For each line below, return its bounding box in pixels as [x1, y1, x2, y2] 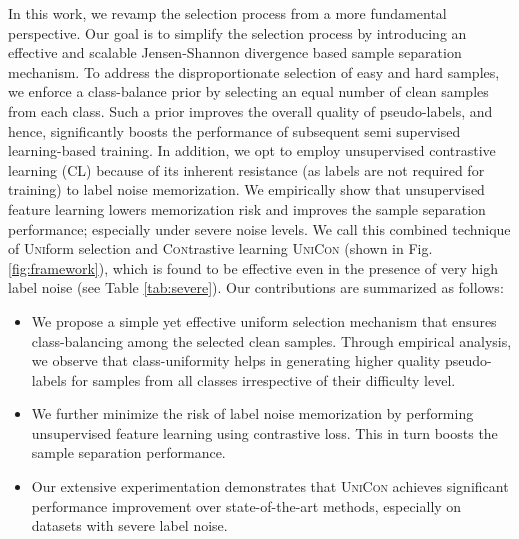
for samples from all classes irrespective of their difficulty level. [71, 369, 456, 390]
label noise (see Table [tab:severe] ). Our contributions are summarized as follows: [8, 277, 504, 298]
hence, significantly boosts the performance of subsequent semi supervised [8, 120, 461, 141]
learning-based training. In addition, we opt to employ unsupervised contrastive [8, 140, 496, 161]
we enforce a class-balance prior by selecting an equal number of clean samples [8, 81, 489, 102]
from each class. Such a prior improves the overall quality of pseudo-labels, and [8, 100, 493, 121]
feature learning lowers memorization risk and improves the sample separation [8, 198, 486, 219]
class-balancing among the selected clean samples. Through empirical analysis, [31, 330, 512, 351]
